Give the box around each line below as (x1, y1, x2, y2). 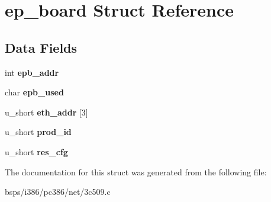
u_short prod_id (5, 126, 72, 138)
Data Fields (5, 38, 78, 56)
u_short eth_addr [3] (5, 105, 88, 118)
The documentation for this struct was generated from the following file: (5, 165, 267, 178)
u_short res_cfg (5, 145, 68, 158)
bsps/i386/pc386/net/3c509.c (5, 185, 111, 198)
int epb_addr (5, 66, 59, 78)
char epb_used (5, 86, 64, 98)
